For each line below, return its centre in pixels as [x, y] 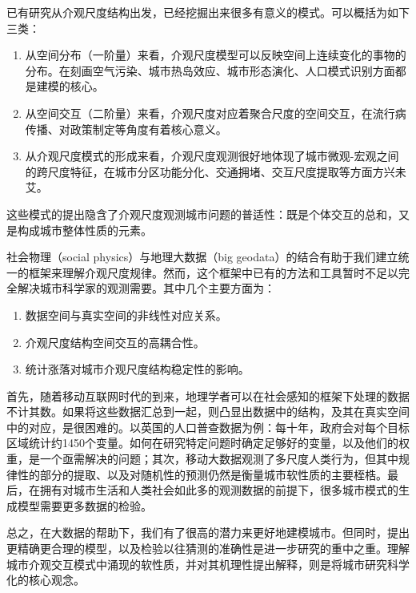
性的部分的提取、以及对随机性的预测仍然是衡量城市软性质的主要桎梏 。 [202, 474]
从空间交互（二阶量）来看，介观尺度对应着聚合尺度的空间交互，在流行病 [216, 113]
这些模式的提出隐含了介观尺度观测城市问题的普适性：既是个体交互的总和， [202, 214]
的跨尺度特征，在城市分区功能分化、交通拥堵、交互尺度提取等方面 [199, 171]
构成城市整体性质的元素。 [84, 230]
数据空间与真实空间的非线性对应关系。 [126, 315]
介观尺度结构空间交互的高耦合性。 [115, 342]
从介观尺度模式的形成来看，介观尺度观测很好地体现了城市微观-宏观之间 [212, 156]
